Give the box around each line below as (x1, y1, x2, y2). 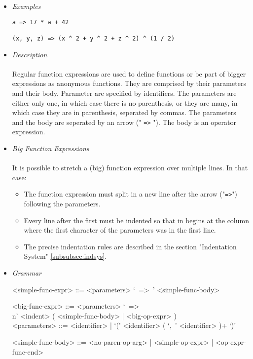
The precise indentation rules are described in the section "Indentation (24, 241, 237, 251)
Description (12, 49, 47, 59)
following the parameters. (24, 199, 101, 208)
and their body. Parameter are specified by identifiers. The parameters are (12, 87, 237, 98)
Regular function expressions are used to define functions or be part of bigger (12, 68, 246, 79)
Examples (12, 1, 41, 11)
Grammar (12, 267, 41, 278)
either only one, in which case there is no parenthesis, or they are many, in (12, 97, 238, 108)
